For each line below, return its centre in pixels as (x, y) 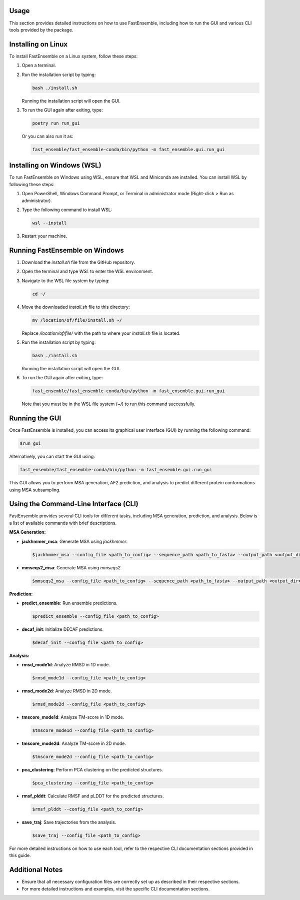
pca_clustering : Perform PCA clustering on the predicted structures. (92, 770)
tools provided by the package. (41, 30)
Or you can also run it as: (47, 136)
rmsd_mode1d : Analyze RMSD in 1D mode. (66, 665)
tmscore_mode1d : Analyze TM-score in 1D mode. (73, 717)
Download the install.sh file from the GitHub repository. (78, 262)
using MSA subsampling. (35, 490)
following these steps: (32, 184)
